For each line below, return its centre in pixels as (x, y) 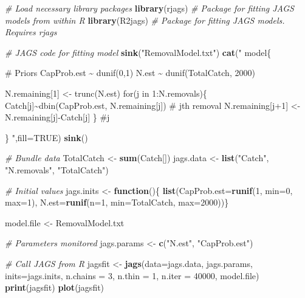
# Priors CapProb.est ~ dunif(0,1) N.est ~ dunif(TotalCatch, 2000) (130, 73)
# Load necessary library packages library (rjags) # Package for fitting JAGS (149, 8)
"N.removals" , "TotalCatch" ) (57, 169)
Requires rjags (31, 32)
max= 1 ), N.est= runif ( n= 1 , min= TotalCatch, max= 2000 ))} (117, 202)
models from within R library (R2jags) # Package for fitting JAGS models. (145, 20)
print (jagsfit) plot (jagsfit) (55, 287)
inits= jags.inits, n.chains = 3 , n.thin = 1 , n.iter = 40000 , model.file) (132, 275)
